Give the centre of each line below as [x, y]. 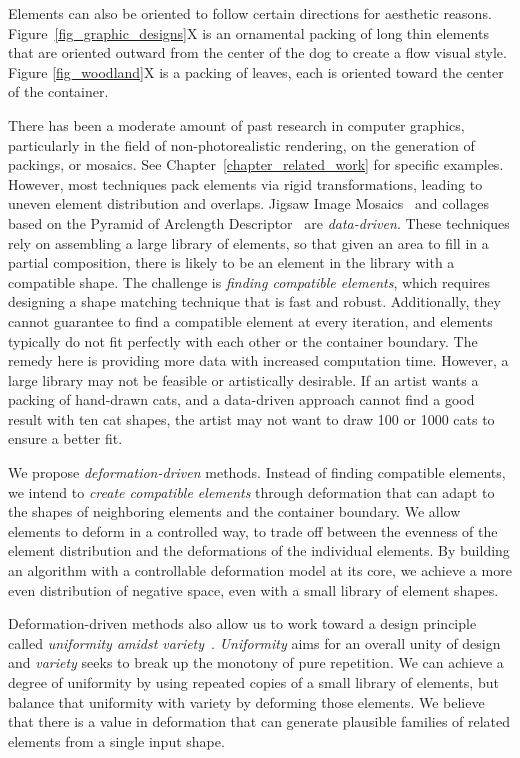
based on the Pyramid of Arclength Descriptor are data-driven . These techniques [259, 222]
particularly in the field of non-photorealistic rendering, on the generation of [241, 144]
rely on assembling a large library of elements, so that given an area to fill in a [248, 242]
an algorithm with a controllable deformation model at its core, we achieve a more [260, 570]
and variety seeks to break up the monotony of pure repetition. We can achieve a [256, 662]
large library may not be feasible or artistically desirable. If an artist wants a [243, 379]
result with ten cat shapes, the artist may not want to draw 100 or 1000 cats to [251, 418]
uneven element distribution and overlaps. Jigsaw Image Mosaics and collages [248, 203]
